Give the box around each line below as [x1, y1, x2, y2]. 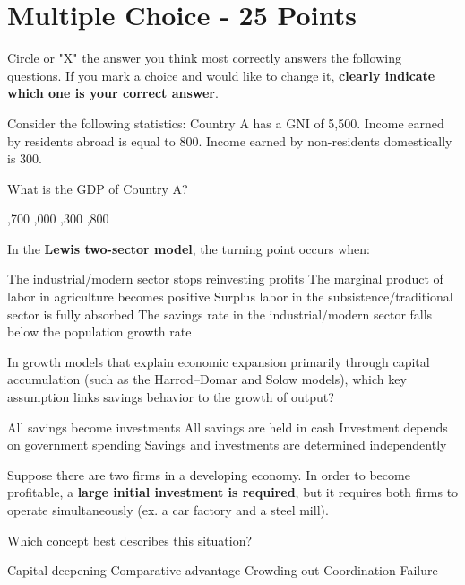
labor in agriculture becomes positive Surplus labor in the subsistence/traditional [7, 287, 453, 306]
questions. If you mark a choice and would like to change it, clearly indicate [7, 65, 435, 84]
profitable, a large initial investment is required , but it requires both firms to [7, 483, 459, 502]
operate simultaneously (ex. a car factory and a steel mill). [7, 501, 329, 519]
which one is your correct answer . [7, 83, 219, 102]
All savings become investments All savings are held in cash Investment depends [7, 417, 448, 436]
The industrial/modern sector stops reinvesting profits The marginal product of [7, 269, 443, 288]
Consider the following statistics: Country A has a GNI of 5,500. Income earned [7, 113, 444, 132]
